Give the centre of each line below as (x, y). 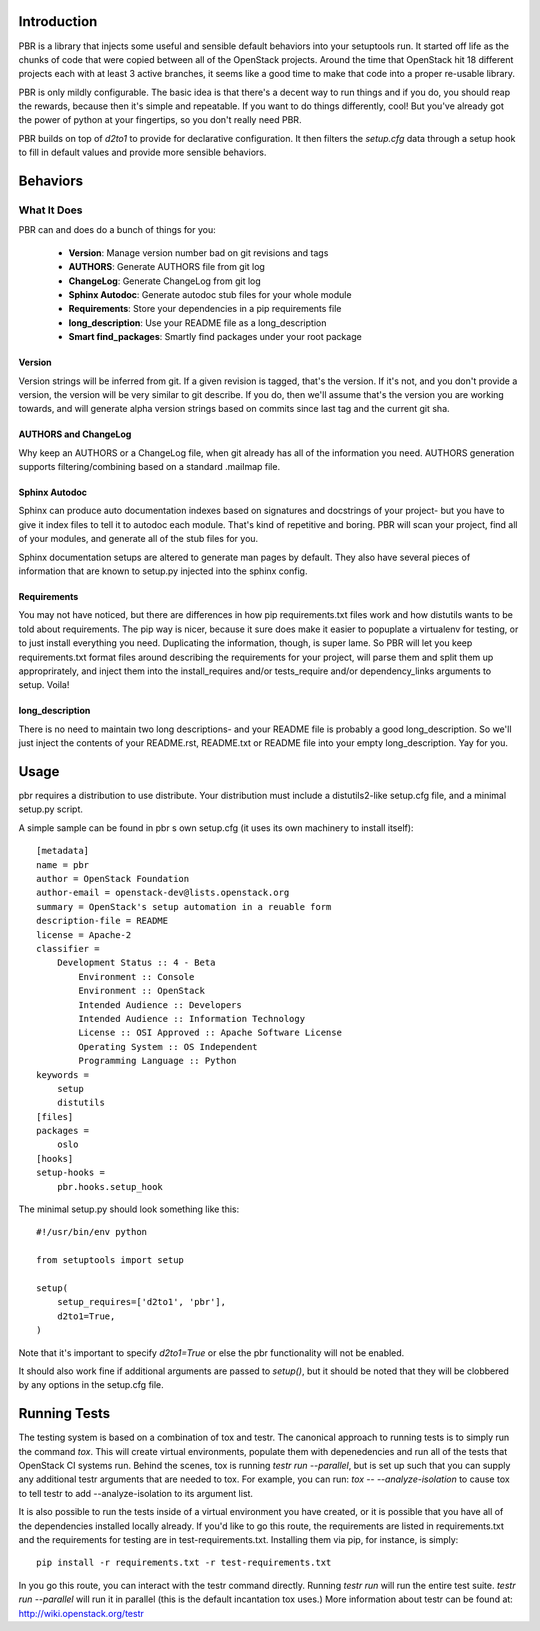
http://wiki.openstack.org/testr (81, 1613)
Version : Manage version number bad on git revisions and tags (198, 252)
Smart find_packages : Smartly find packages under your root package (215, 337)
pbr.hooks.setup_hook (110, 1186)
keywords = (63, 1074)
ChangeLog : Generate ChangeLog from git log (165, 281)
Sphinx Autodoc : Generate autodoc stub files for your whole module (210, 294)
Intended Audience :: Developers (160, 1004)
